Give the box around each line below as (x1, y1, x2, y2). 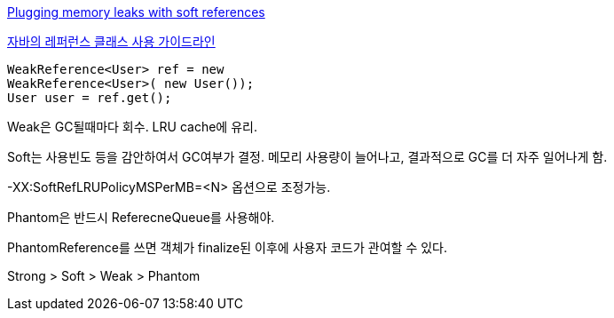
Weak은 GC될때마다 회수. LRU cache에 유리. (7, 119, 257, 134)
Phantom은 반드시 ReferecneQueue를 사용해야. (7, 210, 275, 225)
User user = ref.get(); (7, 91, 172, 105)
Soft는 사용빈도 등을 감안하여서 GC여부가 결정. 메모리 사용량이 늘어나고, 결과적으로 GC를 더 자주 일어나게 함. (7, 149, 608, 164)
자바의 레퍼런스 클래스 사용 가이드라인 (7, 34, 216, 49)
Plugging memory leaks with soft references (7, 4, 265, 20)
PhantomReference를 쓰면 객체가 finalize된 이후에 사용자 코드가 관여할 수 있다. (7, 240, 447, 255)
